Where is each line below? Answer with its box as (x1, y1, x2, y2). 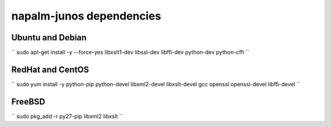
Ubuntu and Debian (11, 32, 87, 43)
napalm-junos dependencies (11, 9, 162, 23)
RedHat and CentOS (11, 64, 89, 74)
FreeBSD (11, 96, 45, 107)
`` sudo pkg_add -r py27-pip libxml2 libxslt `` (11, 112, 123, 120)
